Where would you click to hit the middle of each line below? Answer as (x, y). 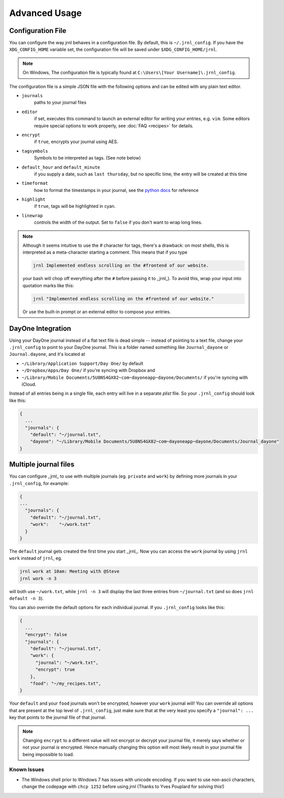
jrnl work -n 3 (38, 578)
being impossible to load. (48, 754)
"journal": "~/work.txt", (67, 662)
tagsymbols (35, 151)
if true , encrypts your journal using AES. (76, 142)
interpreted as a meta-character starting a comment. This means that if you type (105, 252)
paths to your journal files (60, 103)
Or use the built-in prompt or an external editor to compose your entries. (97, 312)
